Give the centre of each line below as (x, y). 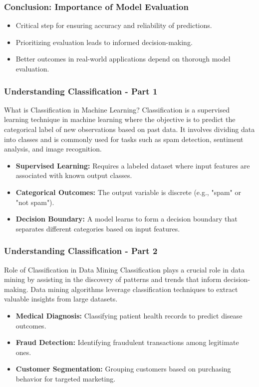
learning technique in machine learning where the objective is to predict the (120, 119)
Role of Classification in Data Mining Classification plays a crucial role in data (124, 269)
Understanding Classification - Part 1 (81, 91)
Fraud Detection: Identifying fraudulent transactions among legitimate (127, 342)
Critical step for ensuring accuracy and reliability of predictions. (114, 25)
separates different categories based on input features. (98, 228)
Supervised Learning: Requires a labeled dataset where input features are (133, 165)
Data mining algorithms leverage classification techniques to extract (134, 289)
